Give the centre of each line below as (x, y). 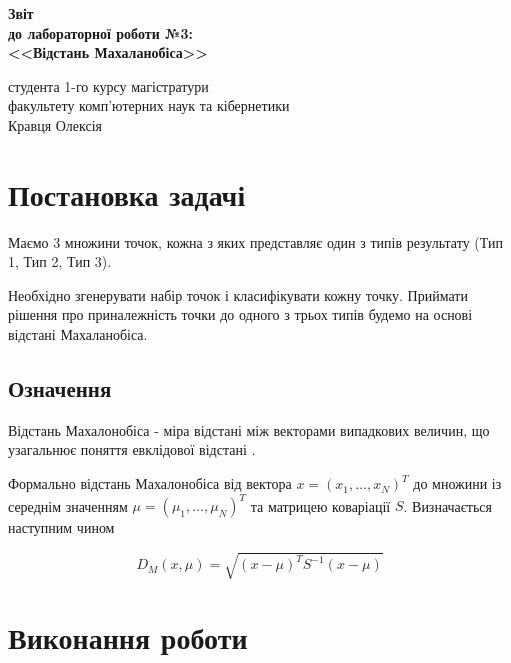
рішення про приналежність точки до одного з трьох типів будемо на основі (240, 314)
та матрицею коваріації (320, 505)
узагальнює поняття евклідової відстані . (132, 449)
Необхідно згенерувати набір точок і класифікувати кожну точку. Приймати (238, 294)
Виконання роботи (128, 637)
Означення (60, 388)
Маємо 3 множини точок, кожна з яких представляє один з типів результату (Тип (255, 241)
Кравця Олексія (55, 124)
